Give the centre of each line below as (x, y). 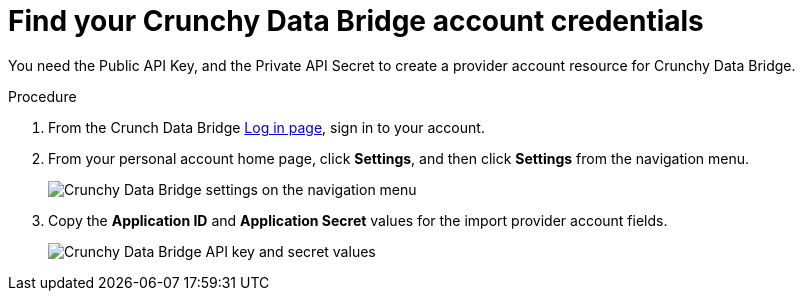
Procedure (42, 96)
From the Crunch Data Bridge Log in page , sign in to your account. (266, 127)
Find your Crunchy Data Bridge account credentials (356, 21)
